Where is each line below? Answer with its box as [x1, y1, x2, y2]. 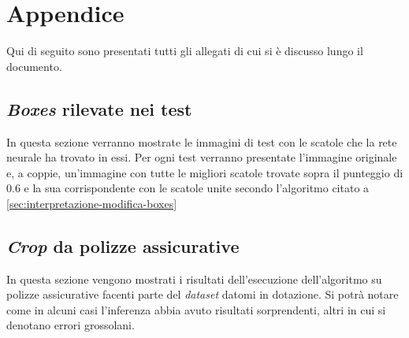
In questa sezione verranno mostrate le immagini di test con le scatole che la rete [6, 133, 397, 150]
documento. [6, 58, 62, 74]
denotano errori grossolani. [6, 317, 135, 333]
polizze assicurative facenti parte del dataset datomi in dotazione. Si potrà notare [6, 286, 399, 303]
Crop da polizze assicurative [6, 233, 240, 258]
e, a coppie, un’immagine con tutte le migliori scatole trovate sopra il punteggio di [6, 164, 403, 180]
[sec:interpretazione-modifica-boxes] [6, 195, 177, 211]
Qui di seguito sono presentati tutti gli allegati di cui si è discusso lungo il [6, 43, 363, 59]
